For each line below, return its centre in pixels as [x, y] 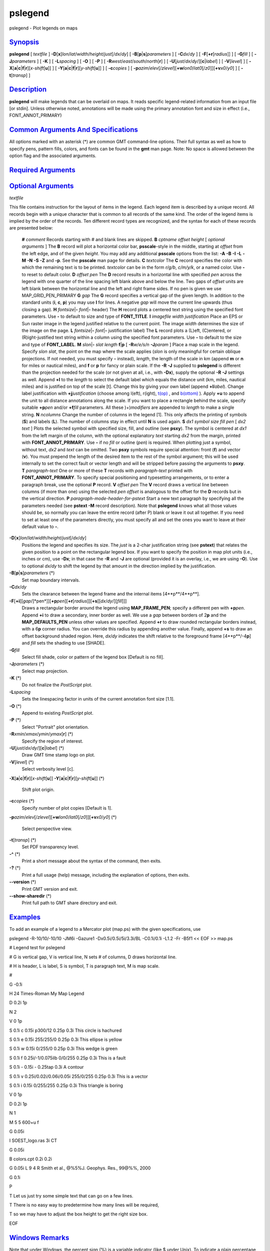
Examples [25, 917]
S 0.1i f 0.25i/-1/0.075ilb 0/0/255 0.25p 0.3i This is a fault [67, 1058]
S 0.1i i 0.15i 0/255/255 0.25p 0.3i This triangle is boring [66, 1085]
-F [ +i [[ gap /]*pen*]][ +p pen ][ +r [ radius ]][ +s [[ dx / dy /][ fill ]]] [68, 601]
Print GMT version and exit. [50, 889]
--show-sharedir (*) [30, 896]
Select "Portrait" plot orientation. [55, 727]
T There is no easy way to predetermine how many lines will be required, [84, 1205]
